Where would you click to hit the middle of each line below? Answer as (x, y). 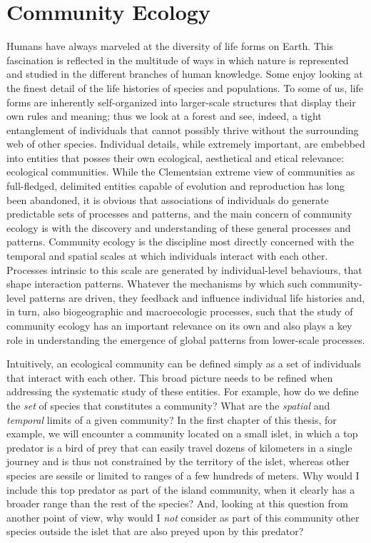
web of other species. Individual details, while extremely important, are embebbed (186, 144)
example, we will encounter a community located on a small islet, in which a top (182, 433)
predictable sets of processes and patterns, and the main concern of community (179, 214)
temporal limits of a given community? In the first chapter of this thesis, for (172, 419)
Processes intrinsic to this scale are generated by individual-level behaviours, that (184, 269)
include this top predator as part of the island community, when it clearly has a (181, 489)
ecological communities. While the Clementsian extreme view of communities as (181, 172)
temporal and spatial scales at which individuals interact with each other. (167, 256)
